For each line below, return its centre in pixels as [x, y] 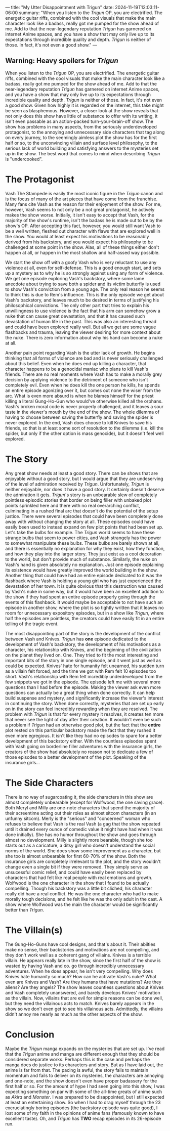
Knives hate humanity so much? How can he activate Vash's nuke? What [81, 976]
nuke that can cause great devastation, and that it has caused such [75, 316]
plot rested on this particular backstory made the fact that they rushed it [80, 730]
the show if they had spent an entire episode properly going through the [80, 597]
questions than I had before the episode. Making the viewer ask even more [83, 687]
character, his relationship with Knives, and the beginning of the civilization [83, 649]
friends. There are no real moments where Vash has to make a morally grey [84, 374]
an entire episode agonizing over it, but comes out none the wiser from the [83, 390]
